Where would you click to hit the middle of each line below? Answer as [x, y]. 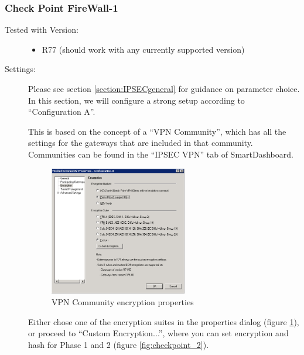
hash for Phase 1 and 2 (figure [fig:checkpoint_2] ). [119, 344]
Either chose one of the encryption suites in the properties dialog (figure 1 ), [164, 321]
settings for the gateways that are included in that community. [141, 143]
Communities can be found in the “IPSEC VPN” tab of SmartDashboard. [161, 154]
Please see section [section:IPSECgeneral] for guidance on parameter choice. [164, 88]
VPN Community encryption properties [123, 302]
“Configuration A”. [62, 112]
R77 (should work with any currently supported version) [143, 49]
